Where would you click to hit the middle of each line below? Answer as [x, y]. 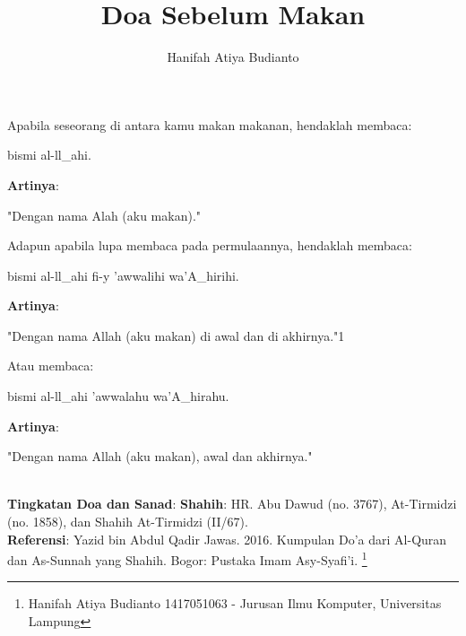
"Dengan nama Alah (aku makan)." [104, 215]
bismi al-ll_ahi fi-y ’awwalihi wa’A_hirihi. [123, 275]
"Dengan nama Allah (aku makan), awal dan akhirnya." [160, 456]
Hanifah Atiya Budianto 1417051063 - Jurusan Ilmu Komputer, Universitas [235, 603]
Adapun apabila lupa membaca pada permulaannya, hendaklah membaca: [210, 245]
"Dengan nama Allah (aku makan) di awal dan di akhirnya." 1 [176, 335]
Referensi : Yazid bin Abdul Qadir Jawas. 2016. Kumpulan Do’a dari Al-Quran [227, 539]
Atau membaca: [51, 366]
